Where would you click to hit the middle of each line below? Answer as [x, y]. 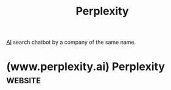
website [24, 80]
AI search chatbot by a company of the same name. [71, 42]
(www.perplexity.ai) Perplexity [86, 67]
